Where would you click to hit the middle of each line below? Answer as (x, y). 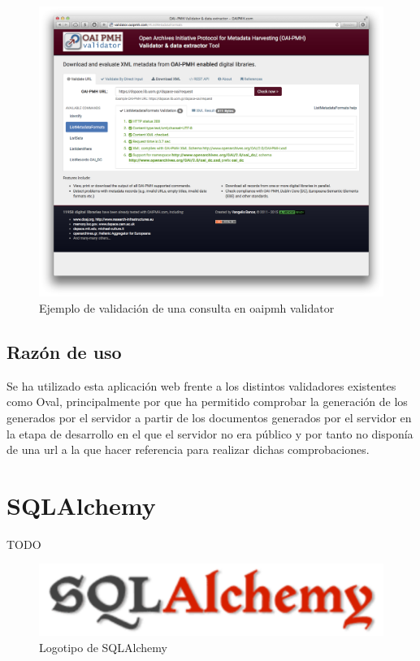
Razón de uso (64, 351)
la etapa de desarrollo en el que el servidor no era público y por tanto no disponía (210, 433)
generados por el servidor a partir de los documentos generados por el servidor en (209, 417)
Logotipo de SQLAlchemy (103, 648)
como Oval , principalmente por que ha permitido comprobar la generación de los (207, 402)
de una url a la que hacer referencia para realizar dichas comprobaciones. (188, 449)
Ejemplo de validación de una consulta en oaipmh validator (187, 307)
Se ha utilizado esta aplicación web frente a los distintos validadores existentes (201, 385)
